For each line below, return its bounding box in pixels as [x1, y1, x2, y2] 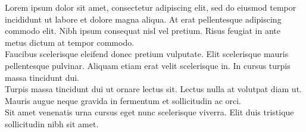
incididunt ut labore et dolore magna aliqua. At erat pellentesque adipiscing [5, 12, 282, 25]
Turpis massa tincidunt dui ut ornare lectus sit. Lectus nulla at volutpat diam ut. [5, 83, 302, 95]
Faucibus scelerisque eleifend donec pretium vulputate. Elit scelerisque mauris [5, 48, 289, 60]
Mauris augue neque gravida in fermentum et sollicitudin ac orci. [5, 94, 241, 106]
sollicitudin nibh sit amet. [5, 117, 99, 130]
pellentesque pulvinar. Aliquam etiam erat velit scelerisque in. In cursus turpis [5, 59, 291, 71]
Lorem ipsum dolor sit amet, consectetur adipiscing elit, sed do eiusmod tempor [5, 1, 296, 13]
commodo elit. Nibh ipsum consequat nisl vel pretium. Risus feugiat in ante [5, 24, 281, 37]
